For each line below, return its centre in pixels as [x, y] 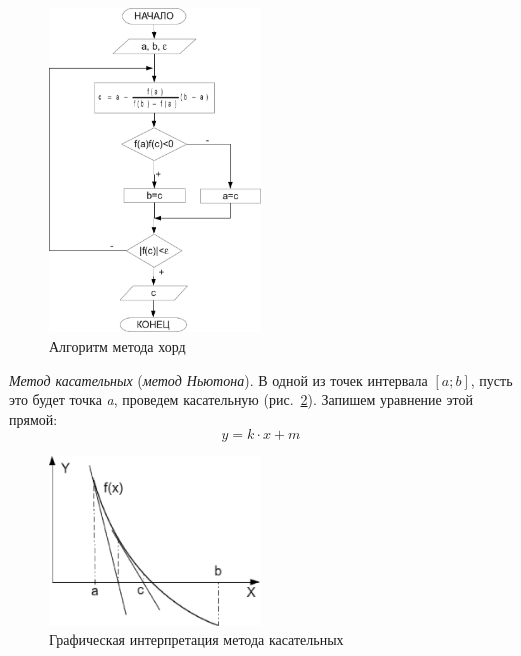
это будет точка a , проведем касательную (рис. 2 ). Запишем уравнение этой [241, 399]
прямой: [33, 418]
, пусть [491, 379]
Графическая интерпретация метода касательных [196, 639]
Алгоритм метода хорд [117, 346]
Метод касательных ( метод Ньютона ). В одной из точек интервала [218, 379]
